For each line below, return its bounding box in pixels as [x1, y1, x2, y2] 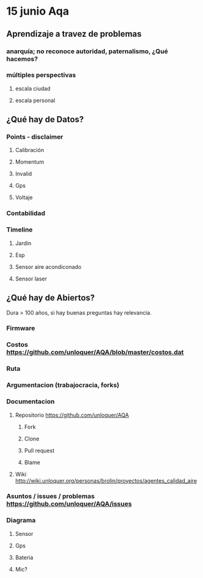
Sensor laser [15, 275, 48, 282]
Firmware [6, 324, 35, 332]
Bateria [15, 554, 34, 561]
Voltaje [15, 194, 33, 201]
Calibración [15, 147, 45, 154]
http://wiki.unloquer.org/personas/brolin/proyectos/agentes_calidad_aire [15, 477, 197, 484]
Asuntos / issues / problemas [6, 492, 95, 500]
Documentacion [6, 397, 55, 406]
